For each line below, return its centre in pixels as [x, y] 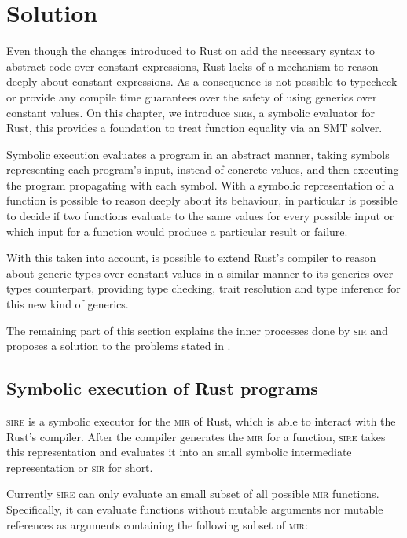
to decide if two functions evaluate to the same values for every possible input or [200, 216]
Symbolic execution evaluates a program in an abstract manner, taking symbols [198, 154]
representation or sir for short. [80, 467]
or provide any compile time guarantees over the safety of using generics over [192, 96]
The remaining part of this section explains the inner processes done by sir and [197, 330]
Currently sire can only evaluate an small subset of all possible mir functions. [193, 494]
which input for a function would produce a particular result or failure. [177, 231]
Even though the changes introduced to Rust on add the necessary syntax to [191, 51]
